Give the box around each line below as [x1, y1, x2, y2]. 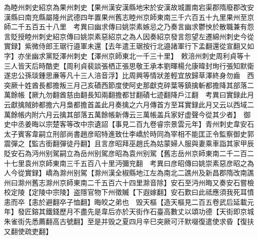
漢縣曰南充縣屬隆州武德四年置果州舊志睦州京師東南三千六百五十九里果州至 [4, 11, 247, 22]
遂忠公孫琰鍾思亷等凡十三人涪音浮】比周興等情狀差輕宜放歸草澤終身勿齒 [4, 70, 240, 80]
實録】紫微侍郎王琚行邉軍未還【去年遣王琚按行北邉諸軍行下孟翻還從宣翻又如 [4, 41, 254, 51]
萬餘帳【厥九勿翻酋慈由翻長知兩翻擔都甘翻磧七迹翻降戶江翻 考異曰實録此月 [4, 89, 254, 100]
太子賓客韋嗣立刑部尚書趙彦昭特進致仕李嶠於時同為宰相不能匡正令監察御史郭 [4, 128, 254, 139]
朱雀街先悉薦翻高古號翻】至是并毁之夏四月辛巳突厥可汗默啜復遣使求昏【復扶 [4, 216, 254, 227]
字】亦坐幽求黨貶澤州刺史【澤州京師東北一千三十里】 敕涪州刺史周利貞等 [4, 50, 244, 61]
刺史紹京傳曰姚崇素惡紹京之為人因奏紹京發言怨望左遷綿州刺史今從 [38, 31, 254, 41]
